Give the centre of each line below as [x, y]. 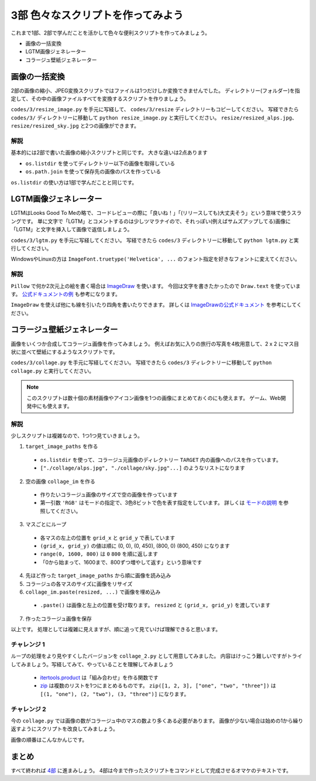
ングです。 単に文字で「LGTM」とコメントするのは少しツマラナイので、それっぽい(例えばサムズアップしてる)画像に [151, 221]
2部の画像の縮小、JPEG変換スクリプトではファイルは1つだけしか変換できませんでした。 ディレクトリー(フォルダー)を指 [156, 90]
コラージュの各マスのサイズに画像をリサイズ [79, 584]
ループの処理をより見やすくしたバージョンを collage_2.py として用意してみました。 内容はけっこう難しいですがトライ [157, 656]
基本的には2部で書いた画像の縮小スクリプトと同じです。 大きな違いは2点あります [109, 153]
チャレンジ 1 [28, 644]
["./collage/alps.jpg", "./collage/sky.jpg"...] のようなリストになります [142, 468]
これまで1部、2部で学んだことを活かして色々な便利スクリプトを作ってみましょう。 [111, 33]
